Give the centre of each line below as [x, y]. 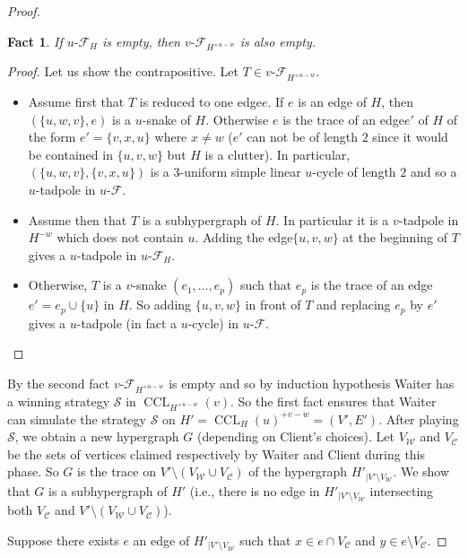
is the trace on [116, 471]
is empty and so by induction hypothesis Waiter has [312, 384]
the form [52, 137]
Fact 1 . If [35, 41]
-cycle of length [354, 172]
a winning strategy [59, 401]
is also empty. [278, 41]
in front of [273, 305]
